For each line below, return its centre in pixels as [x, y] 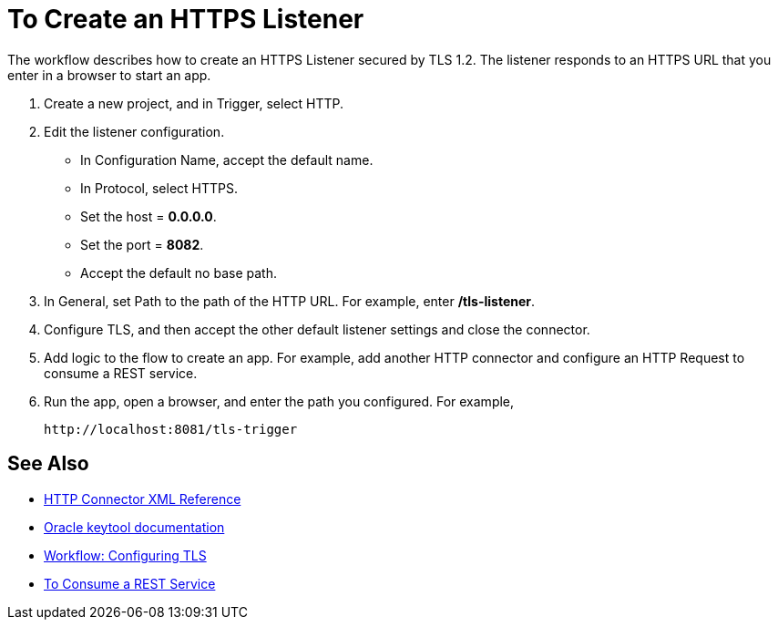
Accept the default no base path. [179, 272]
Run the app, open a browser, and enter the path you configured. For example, [279, 401]
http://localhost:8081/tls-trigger [171, 429]
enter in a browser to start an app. [109, 75]
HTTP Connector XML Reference [143, 499]
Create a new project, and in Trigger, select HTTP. [194, 103]
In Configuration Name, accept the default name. [227, 159]
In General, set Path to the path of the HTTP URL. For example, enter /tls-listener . [290, 301]
